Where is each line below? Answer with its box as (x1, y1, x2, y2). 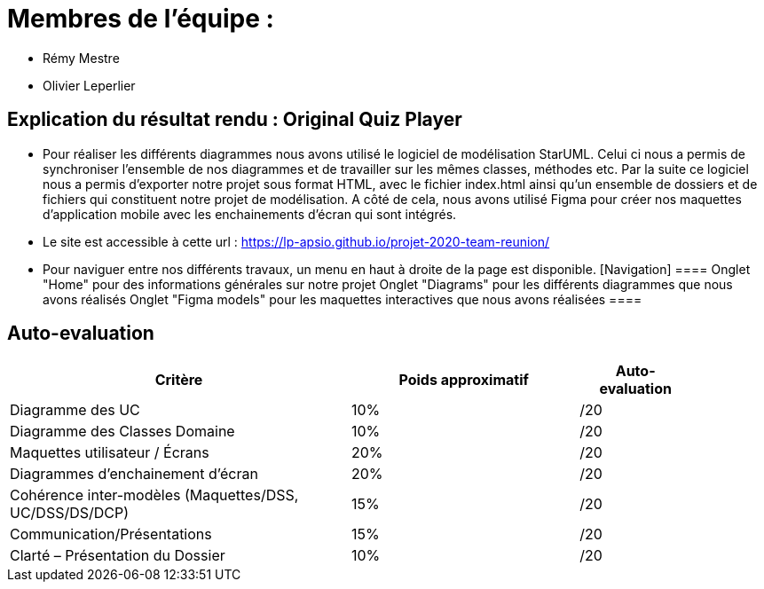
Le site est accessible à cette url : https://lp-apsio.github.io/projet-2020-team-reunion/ (43, 233, 550, 249)
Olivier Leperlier (43, 77, 136, 93)
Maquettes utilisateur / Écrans (10, 444, 209, 462)
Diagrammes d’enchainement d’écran (10, 465, 258, 483)
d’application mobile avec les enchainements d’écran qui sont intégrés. (43, 206, 457, 222)
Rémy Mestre (43, 50, 120, 66)
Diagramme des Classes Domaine (10, 422, 235, 441)
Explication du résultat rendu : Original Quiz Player (7, 108, 462, 131)
